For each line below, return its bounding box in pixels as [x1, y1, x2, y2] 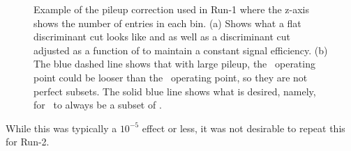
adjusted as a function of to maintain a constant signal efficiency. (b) [33, 42, 328, 57]
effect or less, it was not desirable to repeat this [142, 120, 345, 135]
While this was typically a [6, 120, 117, 135]
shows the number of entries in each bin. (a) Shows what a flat [33, 15, 301, 30]
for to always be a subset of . [33, 97, 162, 112]
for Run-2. [6, 134, 50, 149]
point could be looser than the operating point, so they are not [33, 70, 308, 84]
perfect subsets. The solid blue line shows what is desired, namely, [33, 84, 316, 98]
